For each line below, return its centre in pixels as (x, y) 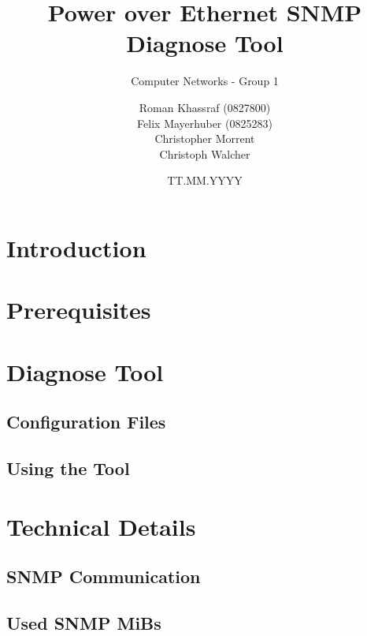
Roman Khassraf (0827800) (205, 107)
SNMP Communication (104, 576)
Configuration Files (86, 422)
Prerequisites (79, 310)
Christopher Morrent (205, 138)
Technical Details (101, 526)
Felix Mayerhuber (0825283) (205, 123)
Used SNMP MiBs (84, 622)
